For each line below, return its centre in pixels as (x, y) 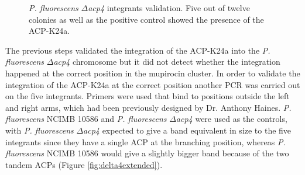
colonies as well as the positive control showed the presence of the (146, 19)
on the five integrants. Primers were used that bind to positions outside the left (148, 96)
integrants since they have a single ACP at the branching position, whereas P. (145, 141)
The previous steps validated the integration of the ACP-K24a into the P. (138, 50)
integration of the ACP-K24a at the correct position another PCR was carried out (153, 84)
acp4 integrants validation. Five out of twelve (169, 8)
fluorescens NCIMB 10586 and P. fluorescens (86, 119)
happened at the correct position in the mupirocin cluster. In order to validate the (153, 73)
